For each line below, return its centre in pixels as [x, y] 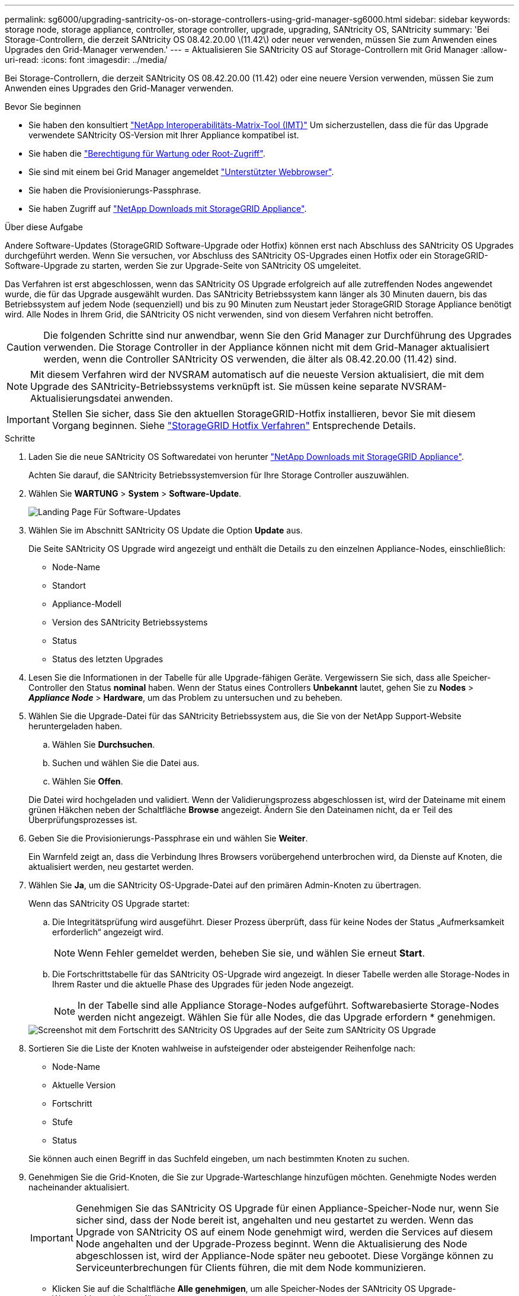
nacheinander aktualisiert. [79, 1187]
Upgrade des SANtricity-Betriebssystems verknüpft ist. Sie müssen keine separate [214, 386]
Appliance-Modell [87, 604]
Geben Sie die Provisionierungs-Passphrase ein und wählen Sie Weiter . [168, 838]
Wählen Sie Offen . [88, 781]
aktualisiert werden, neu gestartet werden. [111, 867]
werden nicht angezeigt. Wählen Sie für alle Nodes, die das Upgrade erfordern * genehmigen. [287, 1017]
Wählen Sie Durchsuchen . [104, 744]
